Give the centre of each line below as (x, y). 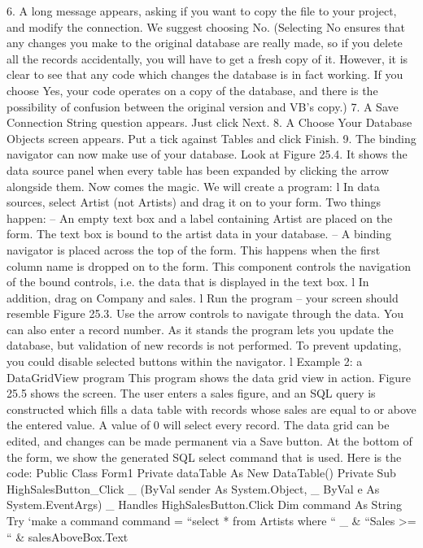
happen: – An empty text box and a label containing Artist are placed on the (200, 217)
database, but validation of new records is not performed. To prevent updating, (204, 345)
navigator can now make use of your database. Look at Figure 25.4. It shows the (207, 154)
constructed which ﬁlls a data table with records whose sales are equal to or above (211, 409)
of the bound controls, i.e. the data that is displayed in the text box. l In (188, 282)
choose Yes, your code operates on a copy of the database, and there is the (192, 90)
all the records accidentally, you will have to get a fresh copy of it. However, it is (207, 58)
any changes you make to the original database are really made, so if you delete (205, 43)
